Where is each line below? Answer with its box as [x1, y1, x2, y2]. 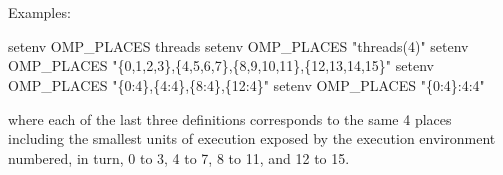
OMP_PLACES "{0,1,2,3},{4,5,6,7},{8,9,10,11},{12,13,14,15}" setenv [8, 55, 434, 76]
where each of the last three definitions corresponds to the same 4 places [8, 108, 452, 129]
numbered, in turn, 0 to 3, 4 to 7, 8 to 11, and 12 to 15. [8, 147, 350, 168]
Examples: [8, 2, 71, 23]
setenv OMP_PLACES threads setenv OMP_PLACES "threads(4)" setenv [8, 35, 469, 56]
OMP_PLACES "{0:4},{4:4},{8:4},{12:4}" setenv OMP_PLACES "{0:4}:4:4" [8, 74, 485, 95]
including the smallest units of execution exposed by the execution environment [8, 128, 496, 149]
